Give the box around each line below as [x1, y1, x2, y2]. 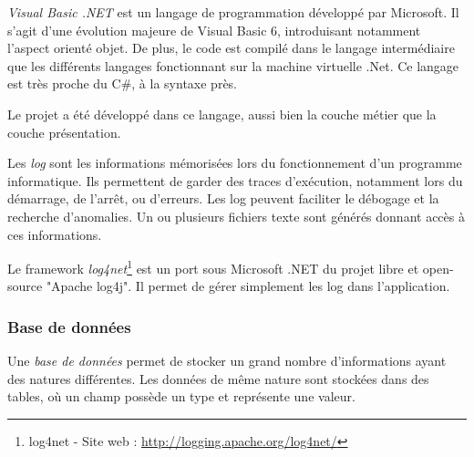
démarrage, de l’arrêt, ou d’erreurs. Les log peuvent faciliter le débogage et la [7, 189, 439, 208]
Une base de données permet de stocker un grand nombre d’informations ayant [7, 351, 447, 370]
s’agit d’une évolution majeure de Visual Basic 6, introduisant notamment [7, 20, 421, 39]
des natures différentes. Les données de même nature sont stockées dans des [7, 369, 429, 388]
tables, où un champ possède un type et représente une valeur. [7, 387, 355, 406]
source [7, 276, 43, 296]
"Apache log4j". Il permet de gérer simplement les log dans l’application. [46, 276, 450, 296]
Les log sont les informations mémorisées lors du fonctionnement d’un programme [7, 153, 462, 172]
